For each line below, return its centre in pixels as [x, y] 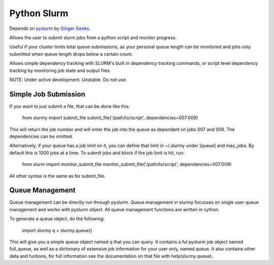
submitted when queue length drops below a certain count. [71, 54]
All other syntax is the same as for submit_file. [58, 176]
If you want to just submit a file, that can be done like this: [70, 106]
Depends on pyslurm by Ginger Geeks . [50, 28]
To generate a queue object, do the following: [57, 219]
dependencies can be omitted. [41, 136]
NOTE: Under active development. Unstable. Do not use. [68, 80]
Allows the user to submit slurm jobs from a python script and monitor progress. [93, 37]
